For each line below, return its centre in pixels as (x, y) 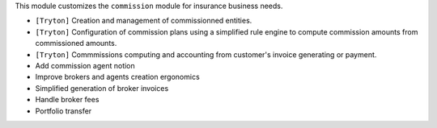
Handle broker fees (67, 100)
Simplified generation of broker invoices (102, 88)
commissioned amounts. (76, 43)
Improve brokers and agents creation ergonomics (117, 77)
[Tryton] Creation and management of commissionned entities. (144, 21)
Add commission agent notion (85, 65)
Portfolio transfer (64, 111)
